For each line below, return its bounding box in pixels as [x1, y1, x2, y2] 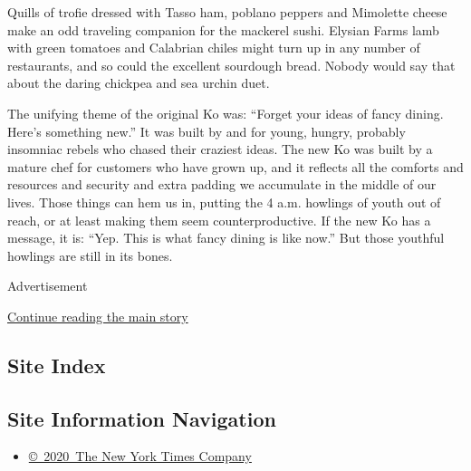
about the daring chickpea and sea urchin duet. [7, 73, 270, 92]
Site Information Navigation [7, 404, 276, 432]
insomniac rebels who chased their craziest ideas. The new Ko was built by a [7, 139, 433, 159]
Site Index [7, 351, 106, 379]
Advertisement [7, 276, 88, 295]
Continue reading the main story [7, 306, 188, 325]
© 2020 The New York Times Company [28, 447, 252, 466]
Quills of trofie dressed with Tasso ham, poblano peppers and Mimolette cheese [7, 3, 447, 21]
